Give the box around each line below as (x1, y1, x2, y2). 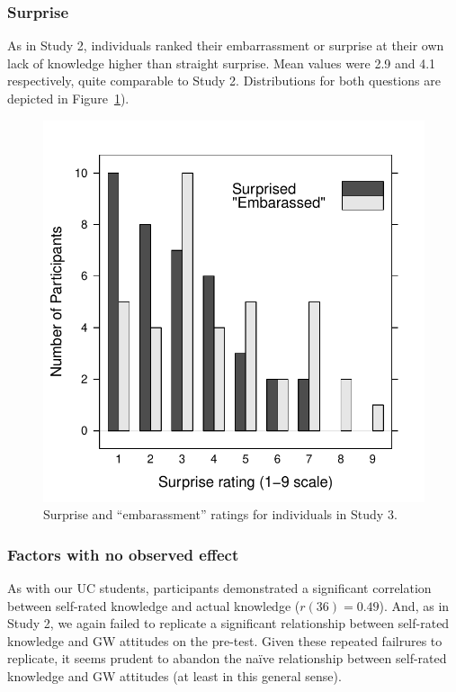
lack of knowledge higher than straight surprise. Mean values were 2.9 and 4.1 (7, 53, 436, 72)
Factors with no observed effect (7, 543, 239, 565)
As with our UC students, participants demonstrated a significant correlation (7, 579, 432, 597)
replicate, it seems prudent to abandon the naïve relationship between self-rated (7, 649, 447, 668)
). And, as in (379, 596, 450, 615)
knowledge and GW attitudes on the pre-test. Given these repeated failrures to (7, 631, 443, 650)
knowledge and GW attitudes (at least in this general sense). (7, 666, 342, 685)
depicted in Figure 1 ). (7, 89, 130, 107)
